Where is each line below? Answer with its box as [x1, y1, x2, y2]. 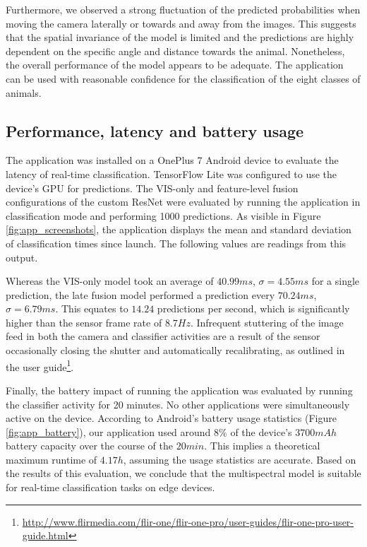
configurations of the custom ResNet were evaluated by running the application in [6, 194, 361, 209]
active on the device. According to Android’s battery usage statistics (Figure [6, 411, 337, 425]
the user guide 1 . [6, 357, 74, 374]
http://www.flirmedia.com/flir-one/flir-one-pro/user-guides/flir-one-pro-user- [22, 514, 354, 529]
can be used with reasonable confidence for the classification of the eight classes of [6, 71, 361, 86]
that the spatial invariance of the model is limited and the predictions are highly [6, 30, 354, 45]
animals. [6, 85, 42, 100]
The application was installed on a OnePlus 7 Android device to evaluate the [6, 153, 339, 167]
